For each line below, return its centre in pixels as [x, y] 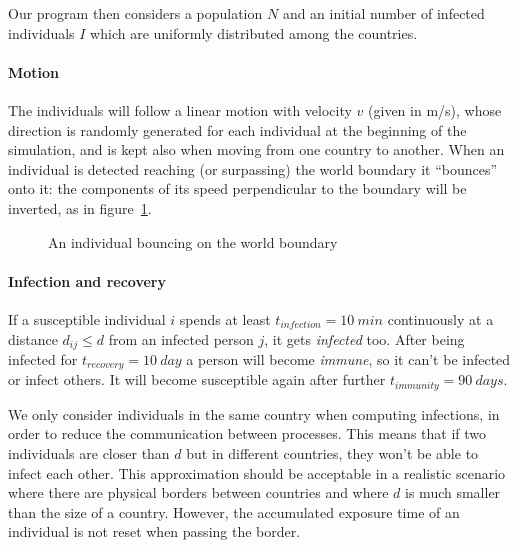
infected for [43, 358]
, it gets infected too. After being [364, 338]
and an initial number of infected [383, 13]
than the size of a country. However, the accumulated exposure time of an [234, 511]
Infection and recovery [87, 280]
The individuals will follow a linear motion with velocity [180, 109]
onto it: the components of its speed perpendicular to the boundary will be [237, 188]
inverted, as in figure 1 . [80, 207]
